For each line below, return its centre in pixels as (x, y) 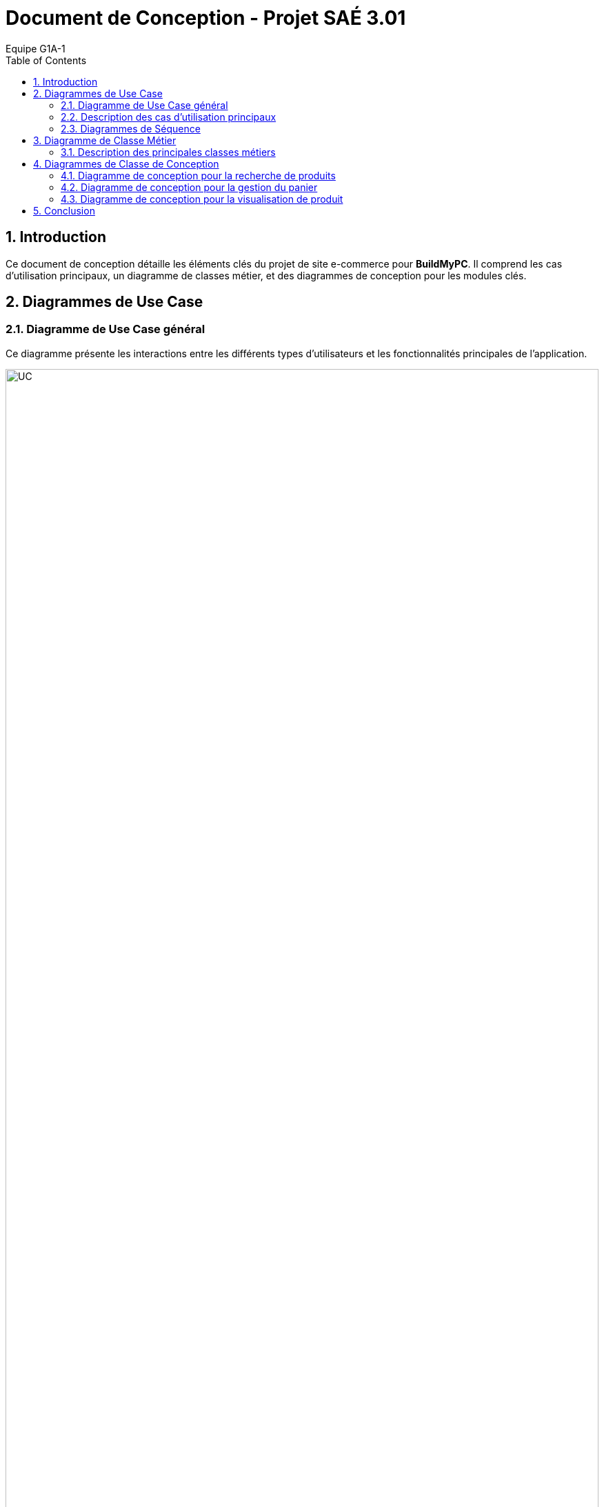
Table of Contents (46, 60)
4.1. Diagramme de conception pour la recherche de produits (198, 175)
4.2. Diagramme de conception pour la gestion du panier (189, 187)
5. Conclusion (64, 210)
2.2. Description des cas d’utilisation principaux (169, 117)
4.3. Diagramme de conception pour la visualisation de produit (202, 199)
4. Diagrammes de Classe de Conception (126, 163)
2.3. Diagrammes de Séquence (131, 128)
